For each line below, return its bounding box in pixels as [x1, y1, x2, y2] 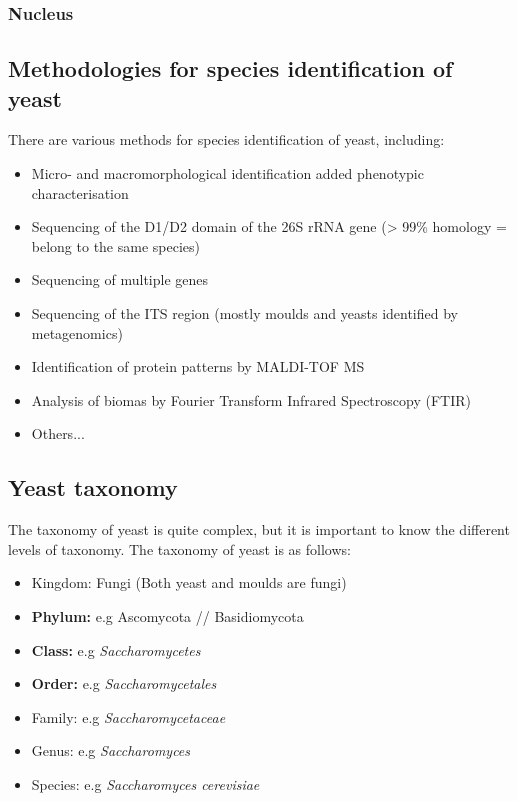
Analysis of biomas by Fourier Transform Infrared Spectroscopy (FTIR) [31, 389, 471, 410]
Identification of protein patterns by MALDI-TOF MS [31, 356, 365, 377]
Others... [31, 423, 85, 444]
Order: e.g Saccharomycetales [31, 673, 217, 694]
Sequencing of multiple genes [31, 269, 209, 290]
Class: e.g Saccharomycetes [31, 639, 201, 660]
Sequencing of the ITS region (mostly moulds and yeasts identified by [31, 303, 458, 323]
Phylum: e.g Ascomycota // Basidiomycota [31, 605, 304, 626]
